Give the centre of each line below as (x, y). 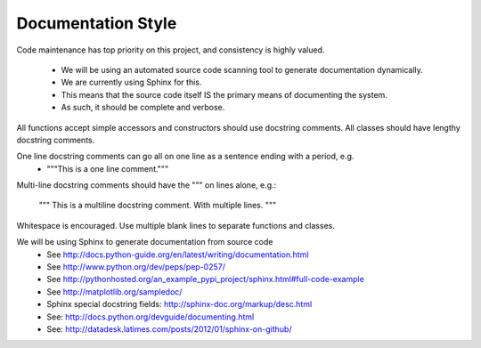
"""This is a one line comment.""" (108, 168)
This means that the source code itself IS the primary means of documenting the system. (224, 94)
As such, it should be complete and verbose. (143, 108)
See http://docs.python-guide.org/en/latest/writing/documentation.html (178, 255)
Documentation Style (97, 23)
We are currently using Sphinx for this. (131, 82)
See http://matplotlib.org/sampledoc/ (114, 291)
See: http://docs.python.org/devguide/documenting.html (151, 317)
